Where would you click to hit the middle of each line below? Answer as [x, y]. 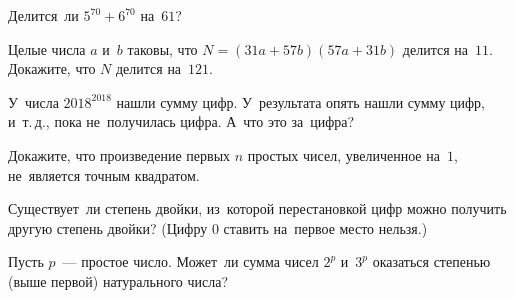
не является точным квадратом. [104, 174]
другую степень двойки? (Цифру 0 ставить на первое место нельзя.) [218, 227]
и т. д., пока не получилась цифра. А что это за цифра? [181, 121]
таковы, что [162, 48]
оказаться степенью [431, 261]
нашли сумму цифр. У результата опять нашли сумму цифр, [300, 101]
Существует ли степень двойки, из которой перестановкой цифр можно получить [257, 208]
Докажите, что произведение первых [119, 154]
